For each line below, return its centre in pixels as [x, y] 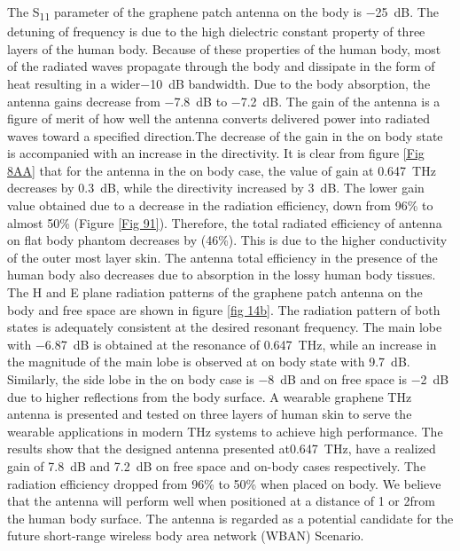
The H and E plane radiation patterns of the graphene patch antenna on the [215, 292]
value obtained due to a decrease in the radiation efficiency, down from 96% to [220, 205]
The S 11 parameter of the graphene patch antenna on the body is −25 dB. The [223, 13]
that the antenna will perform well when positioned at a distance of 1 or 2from [221, 501]
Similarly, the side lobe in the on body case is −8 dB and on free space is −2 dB [228, 379]
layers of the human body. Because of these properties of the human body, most [224, 48]
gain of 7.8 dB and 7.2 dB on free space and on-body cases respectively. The [217, 465]
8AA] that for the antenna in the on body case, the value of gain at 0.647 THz [222, 170]
